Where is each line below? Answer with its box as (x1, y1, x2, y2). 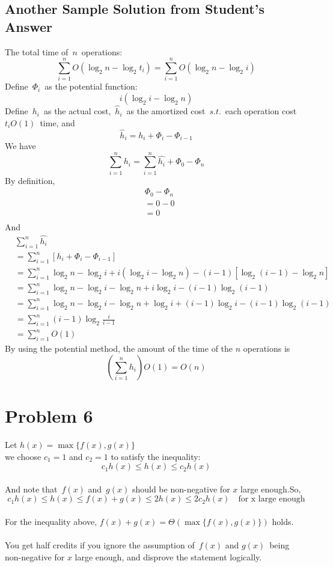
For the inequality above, (5, 515, 97, 527)
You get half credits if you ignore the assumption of (5, 539, 195, 551)
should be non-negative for (132, 482, 230, 495)
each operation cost (225, 105, 297, 117)
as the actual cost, (43, 105, 111, 117)
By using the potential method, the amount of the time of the (5, 342, 233, 355)
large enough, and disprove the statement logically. (75, 550, 262, 563)
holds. (272, 515, 294, 527)
